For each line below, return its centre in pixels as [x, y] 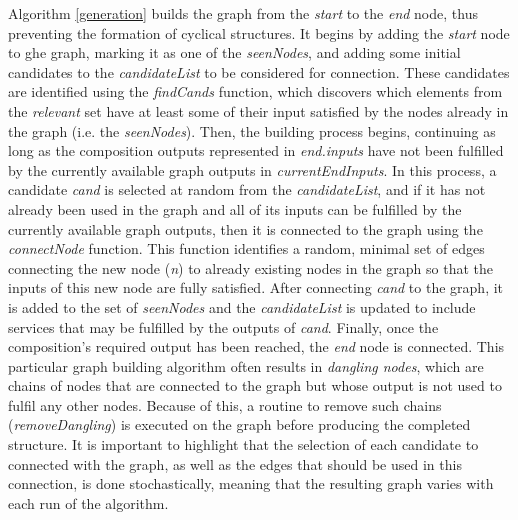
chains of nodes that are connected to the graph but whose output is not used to [255, 385]
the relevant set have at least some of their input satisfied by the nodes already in [258, 110]
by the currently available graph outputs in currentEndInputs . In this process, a [252, 169]
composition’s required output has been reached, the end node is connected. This [256, 346]
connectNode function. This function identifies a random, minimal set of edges [246, 248]
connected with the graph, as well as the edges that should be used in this [235, 463]
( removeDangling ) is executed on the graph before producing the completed [239, 424]
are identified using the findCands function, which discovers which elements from [255, 91]
